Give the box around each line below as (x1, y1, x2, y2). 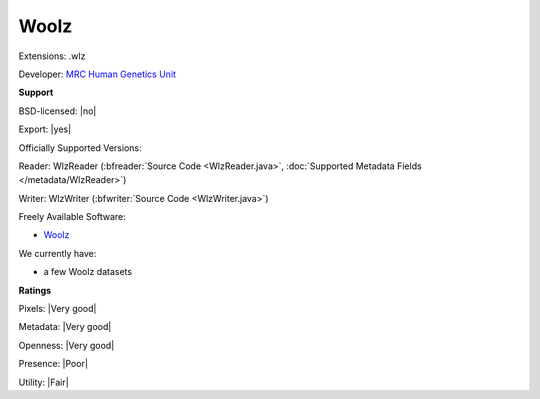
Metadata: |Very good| (18, 321, 112, 333)
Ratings (18, 284, 52, 296)
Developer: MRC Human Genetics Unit (18, 68, 177, 80)
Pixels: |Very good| (18, 303, 97, 315)
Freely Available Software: (18, 211, 126, 223)
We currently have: (18, 247, 97, 259)
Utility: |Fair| (18, 376, 69, 388)
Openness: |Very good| (18, 339, 115, 351)
